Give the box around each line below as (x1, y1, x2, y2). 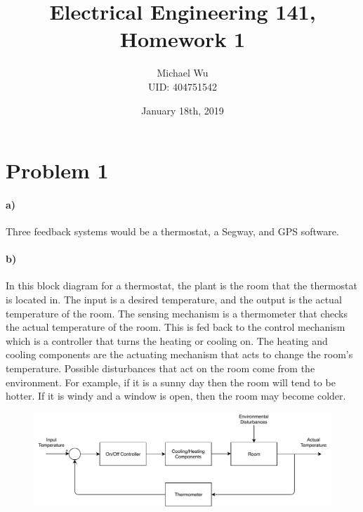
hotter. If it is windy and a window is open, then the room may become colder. (6, 388, 346, 403)
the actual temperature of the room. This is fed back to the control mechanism (6, 320, 345, 334)
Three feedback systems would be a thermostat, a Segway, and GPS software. (6, 224, 339, 239)
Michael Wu (157, 65, 209, 80)
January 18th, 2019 (141, 103, 224, 117)
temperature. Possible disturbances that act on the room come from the (6, 361, 315, 376)
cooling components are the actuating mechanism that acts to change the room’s (6, 347, 353, 362)
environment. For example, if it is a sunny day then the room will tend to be (6, 374, 336, 389)
